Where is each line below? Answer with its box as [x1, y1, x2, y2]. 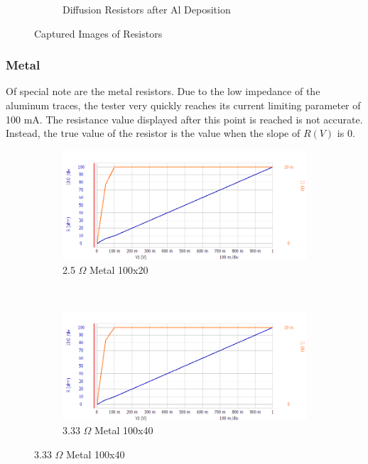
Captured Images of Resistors [34, 26, 163, 40]
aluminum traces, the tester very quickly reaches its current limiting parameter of [6, 98, 361, 112]
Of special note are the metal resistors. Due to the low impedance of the [6, 84, 320, 99]
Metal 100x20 [90, 262, 148, 277]
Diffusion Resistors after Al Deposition [63, 2, 231, 16]
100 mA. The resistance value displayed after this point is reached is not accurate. [6, 111, 363, 126]
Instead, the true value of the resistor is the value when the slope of [6, 126, 301, 140]
